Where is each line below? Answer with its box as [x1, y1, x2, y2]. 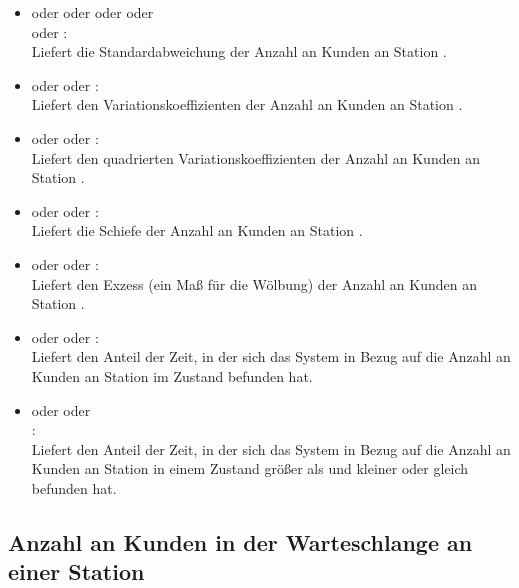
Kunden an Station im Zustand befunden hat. [31, 365, 313, 386]
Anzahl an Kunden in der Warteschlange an [8, 526, 473, 557]
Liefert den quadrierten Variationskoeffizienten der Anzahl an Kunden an [31, 147, 480, 168]
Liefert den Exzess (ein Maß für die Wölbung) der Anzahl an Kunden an [31, 273, 477, 294]
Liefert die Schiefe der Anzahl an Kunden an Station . [31, 220, 363, 241]
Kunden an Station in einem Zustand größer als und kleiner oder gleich [31, 458, 469, 479]
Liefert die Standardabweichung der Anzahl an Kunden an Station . [31, 41, 447, 62]
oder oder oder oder [31, 2, 154, 22]
